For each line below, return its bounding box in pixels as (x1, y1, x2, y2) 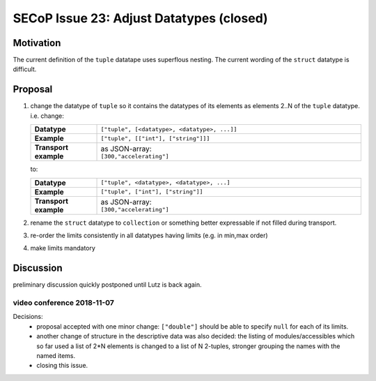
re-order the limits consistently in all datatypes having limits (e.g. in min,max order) (30, 231, 268, 239)
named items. (36, 351, 76, 359)
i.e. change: (30, 112, 64, 120)
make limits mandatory (30, 244, 95, 253)
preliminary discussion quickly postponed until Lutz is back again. (13, 281, 202, 289)
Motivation (13, 37, 61, 49)
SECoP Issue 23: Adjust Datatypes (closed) (13, 10, 268, 26)
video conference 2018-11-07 (13, 297, 115, 307)
